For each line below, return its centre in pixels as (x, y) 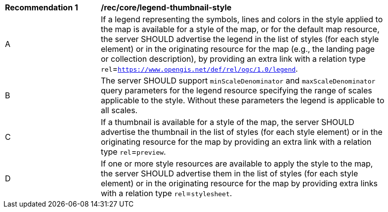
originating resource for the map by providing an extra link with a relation (236, 142)
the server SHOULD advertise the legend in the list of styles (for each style (240, 39)
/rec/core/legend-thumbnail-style (166, 7)
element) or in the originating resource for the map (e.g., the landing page (238, 49)
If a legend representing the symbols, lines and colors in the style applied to (242, 19)
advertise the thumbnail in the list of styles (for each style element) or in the (242, 132)
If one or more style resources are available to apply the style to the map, (237, 164)
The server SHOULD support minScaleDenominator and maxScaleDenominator (238, 81)
